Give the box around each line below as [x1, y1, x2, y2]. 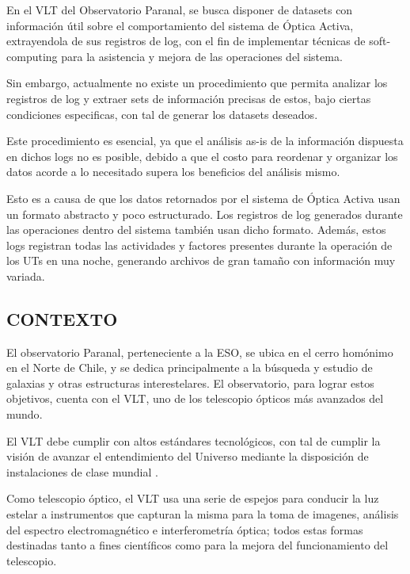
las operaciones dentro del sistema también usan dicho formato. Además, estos [6, 221, 386, 238]
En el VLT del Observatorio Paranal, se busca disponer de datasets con [6, 2, 353, 17]
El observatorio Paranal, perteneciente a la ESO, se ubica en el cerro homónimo [6, 343, 393, 360]
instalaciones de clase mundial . [6, 463, 158, 480]
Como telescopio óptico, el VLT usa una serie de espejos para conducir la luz [6, 490, 379, 507]
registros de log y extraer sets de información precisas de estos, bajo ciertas [6, 90, 371, 106]
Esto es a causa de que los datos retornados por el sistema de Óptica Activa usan [6, 189, 401, 206]
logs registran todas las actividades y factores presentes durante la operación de [6, 236, 393, 253]
